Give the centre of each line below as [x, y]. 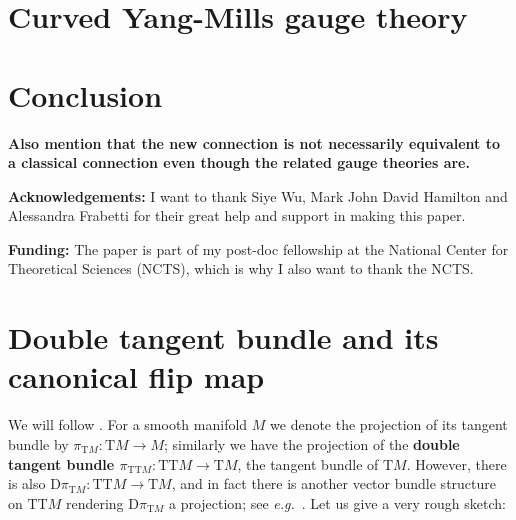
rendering [94, 502]
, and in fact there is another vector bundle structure [333, 483]
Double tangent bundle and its [223, 337]
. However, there [456, 463]
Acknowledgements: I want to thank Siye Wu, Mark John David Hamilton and [258, 195]
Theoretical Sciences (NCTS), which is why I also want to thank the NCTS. [241, 268]
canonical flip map [136, 376]
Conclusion [85, 94]
